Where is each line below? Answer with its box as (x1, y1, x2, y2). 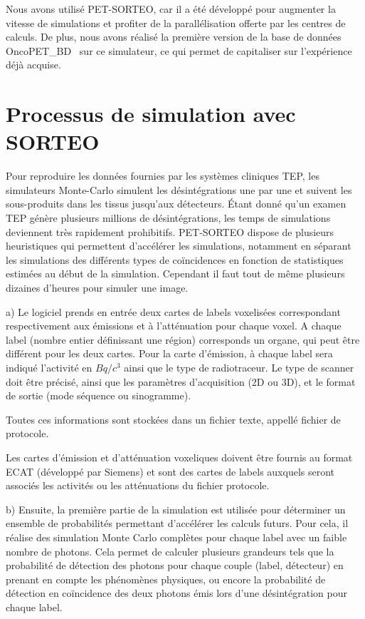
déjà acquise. (6, 57, 61, 72)
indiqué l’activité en (6, 360, 92, 374)
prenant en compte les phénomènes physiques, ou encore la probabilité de (6, 571, 326, 586)
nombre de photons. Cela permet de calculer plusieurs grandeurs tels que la (6, 543, 334, 558)
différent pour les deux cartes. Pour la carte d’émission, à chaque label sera (6, 346, 333, 361)
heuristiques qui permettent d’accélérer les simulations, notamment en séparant (6, 238, 351, 253)
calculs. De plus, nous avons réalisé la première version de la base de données (6, 29, 342, 44)
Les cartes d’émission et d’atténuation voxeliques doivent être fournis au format (6, 449, 353, 464)
